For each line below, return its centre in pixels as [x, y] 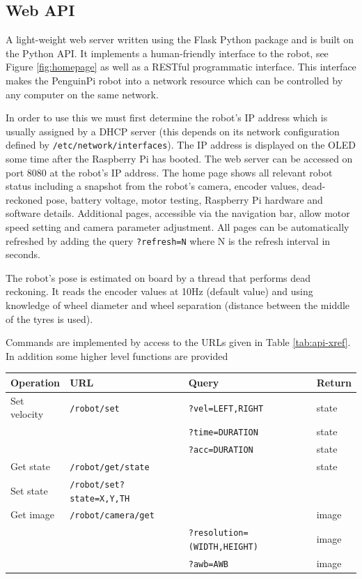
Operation [36, 382]
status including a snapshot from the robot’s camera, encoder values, [152, 186]
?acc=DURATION [221, 450]
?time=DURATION [223, 433]
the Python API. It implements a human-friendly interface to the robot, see [167, 53]
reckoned [24, 199]
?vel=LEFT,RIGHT [226, 408]
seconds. [23, 254]
